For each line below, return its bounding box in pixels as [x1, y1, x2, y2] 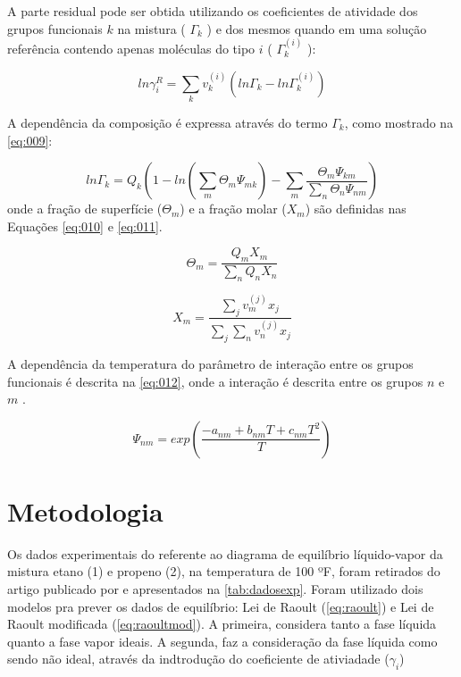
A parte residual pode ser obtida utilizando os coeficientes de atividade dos [7, 2, 418, 20]
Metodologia [7, 492, 163, 529]
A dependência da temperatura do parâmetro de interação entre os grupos [7, 354, 414, 372]
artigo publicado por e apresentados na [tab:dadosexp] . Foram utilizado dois [7, 580, 423, 598]
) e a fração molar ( [180, 199, 287, 218]
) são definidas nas [305, 199, 407, 218]
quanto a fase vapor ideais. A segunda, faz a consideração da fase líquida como [7, 631, 438, 650]
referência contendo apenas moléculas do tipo [7, 39, 256, 57]
